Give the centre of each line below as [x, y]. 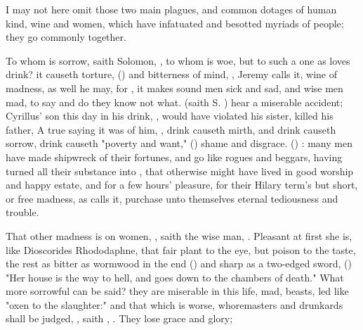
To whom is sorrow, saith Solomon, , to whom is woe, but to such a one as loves [178, 60]
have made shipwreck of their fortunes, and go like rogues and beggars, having [174, 157]
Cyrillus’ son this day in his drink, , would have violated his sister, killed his [170, 116]
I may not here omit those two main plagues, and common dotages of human [171, 9]
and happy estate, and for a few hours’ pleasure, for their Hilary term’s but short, [182, 185]
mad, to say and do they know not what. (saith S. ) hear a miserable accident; [174, 102]
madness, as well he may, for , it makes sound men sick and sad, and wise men [174, 88]
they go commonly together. [66, 37]
